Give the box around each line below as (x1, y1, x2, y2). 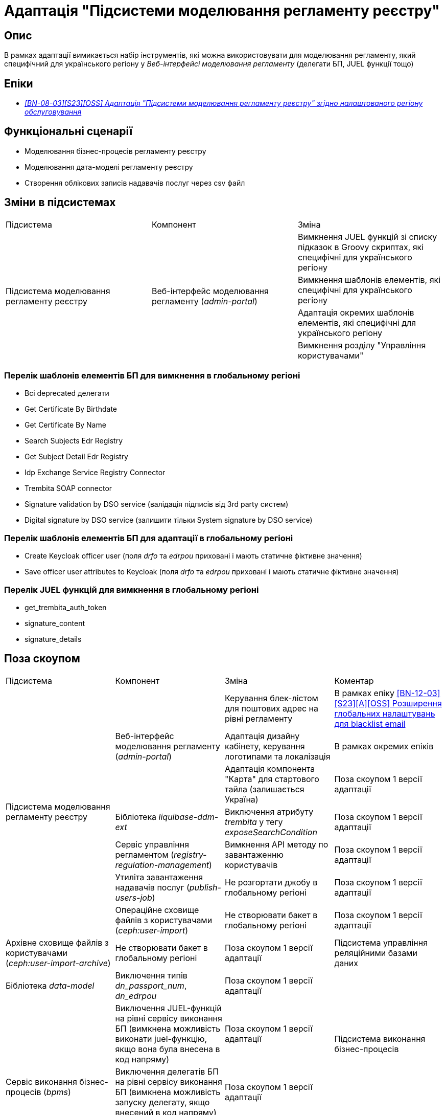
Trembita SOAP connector (25, 484, 112, 493)
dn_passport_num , (115, 980, 187, 991)
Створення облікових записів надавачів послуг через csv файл (25, 178, 245, 187)
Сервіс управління (115, 839, 190, 850)
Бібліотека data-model (6, 980, 95, 991)
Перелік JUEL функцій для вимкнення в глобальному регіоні (4, 584, 259, 595)
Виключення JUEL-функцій (115, 1002, 222, 1013)
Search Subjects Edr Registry (25, 436, 123, 445)
